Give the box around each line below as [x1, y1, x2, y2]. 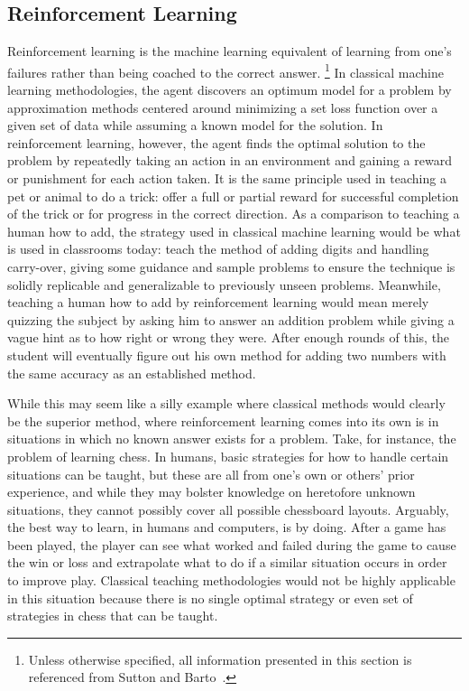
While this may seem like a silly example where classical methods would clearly [7, 394, 446, 413]
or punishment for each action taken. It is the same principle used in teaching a [7, 169, 446, 188]
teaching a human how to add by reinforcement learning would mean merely [7, 293, 429, 312]
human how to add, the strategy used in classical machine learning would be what [7, 221, 461, 240]
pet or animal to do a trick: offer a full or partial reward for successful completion [7, 186, 459, 205]
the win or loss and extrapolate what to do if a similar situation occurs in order [7, 553, 447, 572]
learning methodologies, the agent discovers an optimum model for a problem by [7, 80, 452, 99]
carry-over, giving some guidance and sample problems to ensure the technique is [7, 257, 455, 275]
